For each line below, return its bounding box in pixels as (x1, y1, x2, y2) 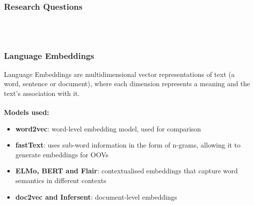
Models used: (4, 107, 49, 117)
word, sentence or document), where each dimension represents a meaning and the (4, 78, 250, 89)
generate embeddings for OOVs (15, 149, 108, 159)
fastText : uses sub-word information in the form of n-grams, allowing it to (15, 140, 241, 150)
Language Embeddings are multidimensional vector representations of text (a (4, 69, 235, 79)
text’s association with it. (4, 88, 80, 98)
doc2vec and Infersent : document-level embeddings (15, 191, 177, 202)
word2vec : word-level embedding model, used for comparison (15, 123, 201, 133)
